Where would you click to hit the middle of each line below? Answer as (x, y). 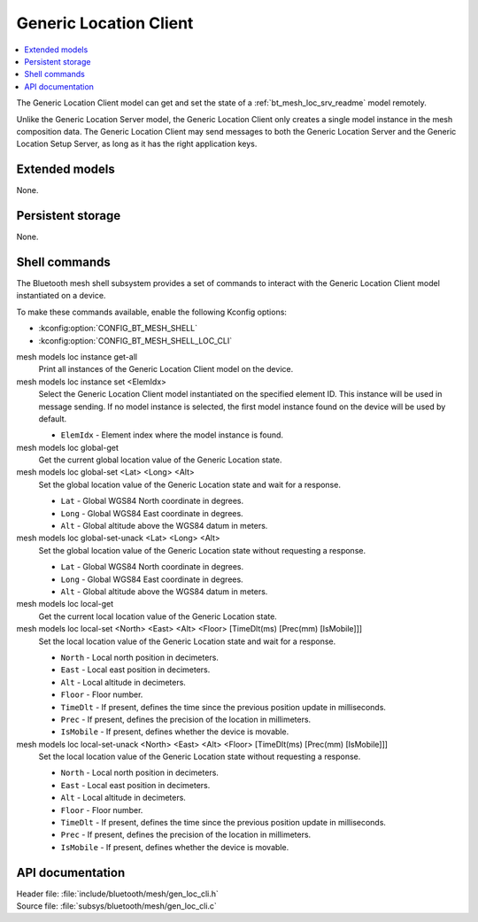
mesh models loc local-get (65, 604)
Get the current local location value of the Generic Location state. (158, 616)
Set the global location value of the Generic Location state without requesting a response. (202, 550)
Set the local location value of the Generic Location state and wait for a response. (187, 641)
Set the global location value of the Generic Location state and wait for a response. (189, 484)
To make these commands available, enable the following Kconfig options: (152, 312)
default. (53, 418)
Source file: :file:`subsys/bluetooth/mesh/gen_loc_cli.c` (116, 906)
